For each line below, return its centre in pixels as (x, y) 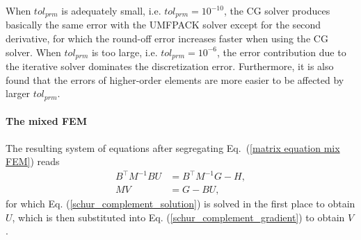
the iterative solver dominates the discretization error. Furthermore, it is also (170, 66)
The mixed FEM (46, 121)
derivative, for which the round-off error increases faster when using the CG (167, 38)
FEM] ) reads (33, 161)
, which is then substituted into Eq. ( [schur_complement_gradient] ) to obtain (178, 217)
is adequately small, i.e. (111, 10)
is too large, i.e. (125, 52)
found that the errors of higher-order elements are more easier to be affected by (175, 79)
